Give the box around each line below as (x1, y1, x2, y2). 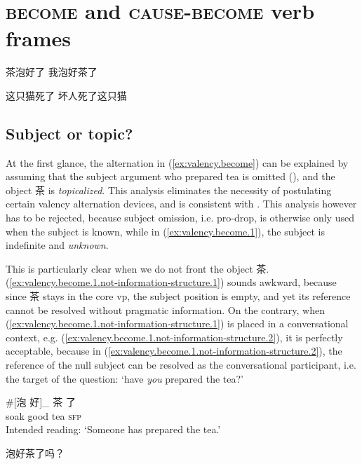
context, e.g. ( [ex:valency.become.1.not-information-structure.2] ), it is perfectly (6, 329, 343, 344)
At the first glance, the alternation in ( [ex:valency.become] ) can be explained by (6, 155, 349, 170)
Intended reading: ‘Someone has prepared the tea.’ (6, 422, 221, 437)
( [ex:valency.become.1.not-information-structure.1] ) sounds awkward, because (6, 275, 337, 289)
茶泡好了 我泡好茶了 (6, 64, 98, 79)
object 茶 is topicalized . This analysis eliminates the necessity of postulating (6, 182, 332, 197)
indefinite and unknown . (6, 238, 109, 252)
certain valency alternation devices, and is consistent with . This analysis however (6, 196, 357, 211)
